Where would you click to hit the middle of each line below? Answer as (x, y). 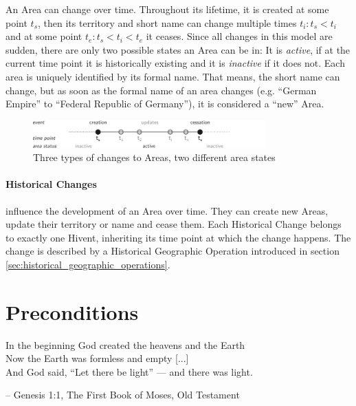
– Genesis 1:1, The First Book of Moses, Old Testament (123, 395)
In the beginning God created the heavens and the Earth (125, 344)
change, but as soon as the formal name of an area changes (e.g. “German (161, 90)
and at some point (44, 36)
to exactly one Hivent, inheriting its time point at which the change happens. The (178, 237)
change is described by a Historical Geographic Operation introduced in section (173, 251)
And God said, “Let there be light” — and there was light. (129, 371)
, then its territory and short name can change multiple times (167, 22)
